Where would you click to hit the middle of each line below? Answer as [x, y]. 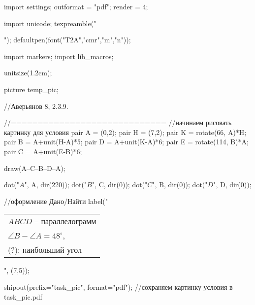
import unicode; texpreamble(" [50, 23]
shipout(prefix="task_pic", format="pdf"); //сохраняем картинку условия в [118, 287]
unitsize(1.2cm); [28, 73]
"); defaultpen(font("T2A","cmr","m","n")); [67, 40]
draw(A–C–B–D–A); [35, 168]
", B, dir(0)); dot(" [180, 185]
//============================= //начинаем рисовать [118, 122]
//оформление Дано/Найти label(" [56, 201]
